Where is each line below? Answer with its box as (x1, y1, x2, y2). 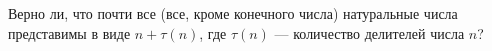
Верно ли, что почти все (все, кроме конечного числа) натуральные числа (8, 3, 458, 23)
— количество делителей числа (274, 22, 465, 43)
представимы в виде (8, 22, 131, 43)
